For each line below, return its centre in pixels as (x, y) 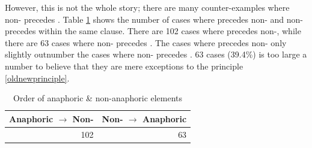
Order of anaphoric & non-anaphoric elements (98, 98)
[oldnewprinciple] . (37, 78)
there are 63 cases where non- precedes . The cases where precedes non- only (146, 42)
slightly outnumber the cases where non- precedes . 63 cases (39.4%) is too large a (156, 54)
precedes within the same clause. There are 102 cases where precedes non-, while (153, 31)
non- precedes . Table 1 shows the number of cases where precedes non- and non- (154, 19)
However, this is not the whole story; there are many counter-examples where (147, 7)
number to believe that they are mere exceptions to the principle (124, 66)
